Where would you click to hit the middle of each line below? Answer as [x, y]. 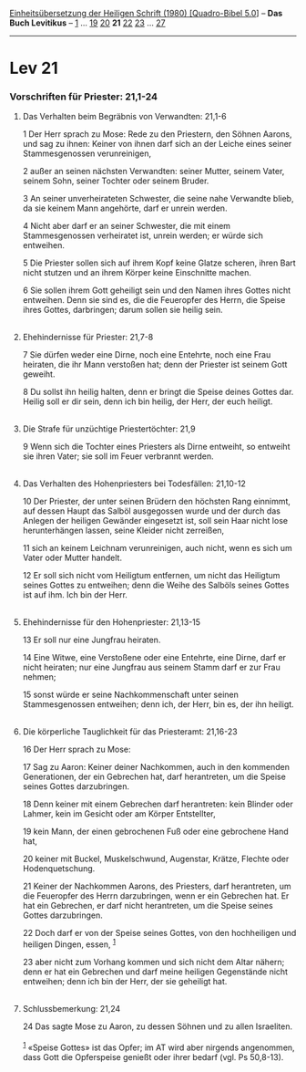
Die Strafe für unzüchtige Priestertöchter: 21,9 [109, 429]
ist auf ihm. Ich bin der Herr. [75, 595]
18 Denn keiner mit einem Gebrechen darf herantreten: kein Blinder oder [158, 804]
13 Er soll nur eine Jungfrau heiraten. [92, 640]
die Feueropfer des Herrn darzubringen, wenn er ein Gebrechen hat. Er [156, 896]
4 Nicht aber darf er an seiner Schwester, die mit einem [126, 226]
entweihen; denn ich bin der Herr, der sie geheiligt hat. [125, 982]
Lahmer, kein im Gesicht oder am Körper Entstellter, [119, 814]
